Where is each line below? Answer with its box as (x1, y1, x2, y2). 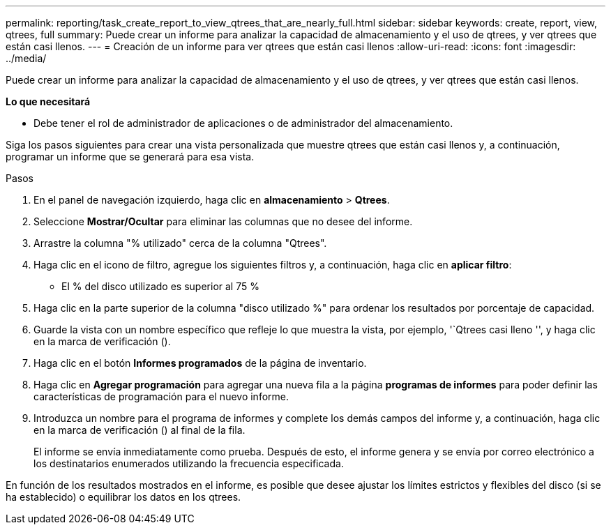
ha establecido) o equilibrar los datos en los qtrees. (6, 491, 241, 503)
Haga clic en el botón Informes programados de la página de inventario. (33, 357, 367, 369)
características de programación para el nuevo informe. (33, 391, 289, 402)
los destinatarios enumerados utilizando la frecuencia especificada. (33, 457, 344, 469)
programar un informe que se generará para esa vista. (6, 151, 255, 162)
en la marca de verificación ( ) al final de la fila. (33, 424, 246, 436)
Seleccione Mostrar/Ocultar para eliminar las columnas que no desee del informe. (33, 215, 413, 227)
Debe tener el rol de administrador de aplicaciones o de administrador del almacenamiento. (33, 117, 453, 129)
